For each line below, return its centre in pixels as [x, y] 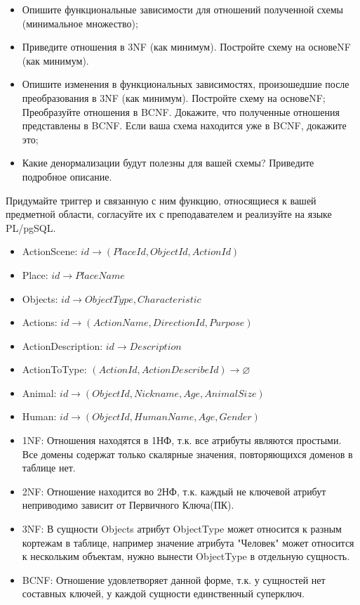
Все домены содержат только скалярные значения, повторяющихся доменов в [187, 454]
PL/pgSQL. [31, 227]
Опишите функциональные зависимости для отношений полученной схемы [182, 9]
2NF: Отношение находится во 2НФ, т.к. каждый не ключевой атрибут [174, 491]
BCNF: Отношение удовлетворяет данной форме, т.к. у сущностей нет [174, 579]
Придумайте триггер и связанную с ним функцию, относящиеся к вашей [161, 200]
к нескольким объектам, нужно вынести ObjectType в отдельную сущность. [186, 556]
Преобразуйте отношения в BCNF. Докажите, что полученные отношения [181, 111]
